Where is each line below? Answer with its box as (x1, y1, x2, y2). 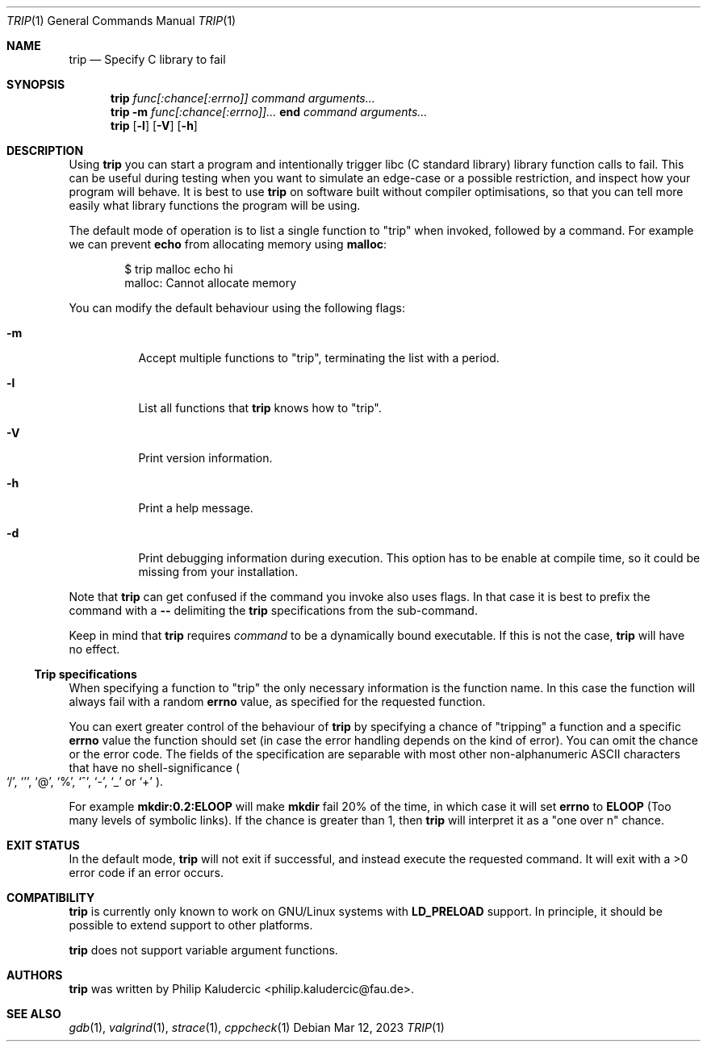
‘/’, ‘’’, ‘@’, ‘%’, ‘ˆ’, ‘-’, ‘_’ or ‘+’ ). (6, 775, 164, 788)
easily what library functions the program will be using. (69, 198, 361, 212)
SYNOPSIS (6, 77, 65, 91)
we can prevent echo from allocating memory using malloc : (69, 237, 387, 251)
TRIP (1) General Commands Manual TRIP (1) (6, 14, 236, 27)
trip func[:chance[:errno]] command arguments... (111, 91, 375, 105)
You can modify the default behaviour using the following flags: (69, 301, 405, 315)
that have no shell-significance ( (69, 761, 240, 775)
